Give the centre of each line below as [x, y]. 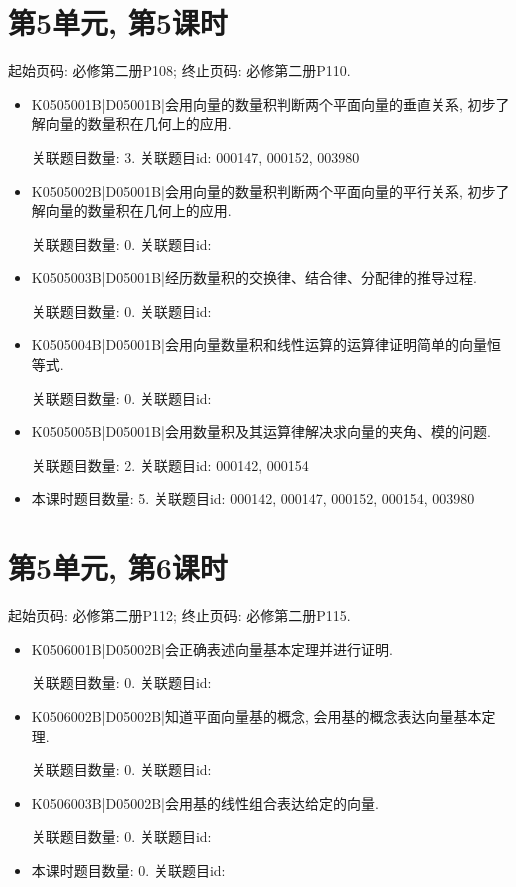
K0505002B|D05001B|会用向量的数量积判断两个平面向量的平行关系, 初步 [263, 190]
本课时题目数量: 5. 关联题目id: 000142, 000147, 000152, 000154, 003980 [253, 498]
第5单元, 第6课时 [118, 567]
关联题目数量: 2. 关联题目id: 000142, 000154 [170, 464]
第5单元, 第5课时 [118, 22]
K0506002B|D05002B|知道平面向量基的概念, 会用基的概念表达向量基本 [256, 715]
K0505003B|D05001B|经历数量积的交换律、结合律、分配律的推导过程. [254, 277]
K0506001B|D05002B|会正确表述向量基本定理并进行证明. [212, 648]
